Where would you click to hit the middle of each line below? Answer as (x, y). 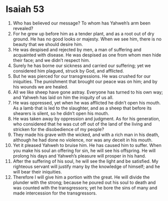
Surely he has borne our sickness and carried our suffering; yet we (82, 65)
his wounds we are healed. (40, 86)
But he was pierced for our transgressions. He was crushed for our (82, 76)
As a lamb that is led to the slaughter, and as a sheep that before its (82, 108)
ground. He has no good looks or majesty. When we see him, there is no (87, 39)
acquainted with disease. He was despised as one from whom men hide (87, 55)
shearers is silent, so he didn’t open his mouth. (61, 113)
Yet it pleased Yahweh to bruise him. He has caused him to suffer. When (87, 145)
